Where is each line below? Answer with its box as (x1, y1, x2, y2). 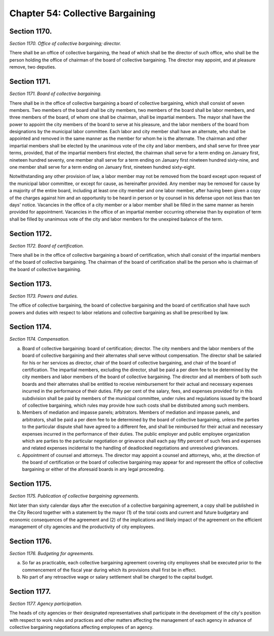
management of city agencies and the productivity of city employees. (9, 524, 155, 530)
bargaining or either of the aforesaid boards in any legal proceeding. (22, 466, 165, 472)
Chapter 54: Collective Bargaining (9, 8, 156, 19)
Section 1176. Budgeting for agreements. (9, 550, 94, 556)
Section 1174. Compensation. (9, 336, 70, 342)
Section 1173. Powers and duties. (9, 293, 78, 299)
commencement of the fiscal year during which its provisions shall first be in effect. (22, 567, 196, 573)
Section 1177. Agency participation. (9, 600, 83, 607)
